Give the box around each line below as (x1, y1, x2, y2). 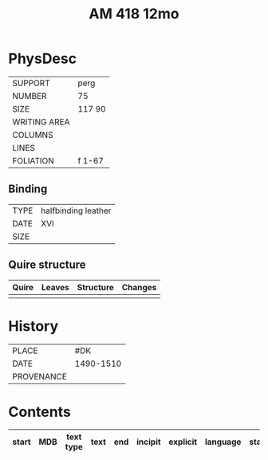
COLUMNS (12, 129, 53, 140)
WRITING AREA (12, 116, 70, 128)
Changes (121, 281, 157, 293)
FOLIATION (12, 155, 54, 166)
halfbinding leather (41, 205, 112, 216)
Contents (8, 403, 72, 421)
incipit (136, 436, 161, 447)
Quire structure (8, 258, 86, 272)
